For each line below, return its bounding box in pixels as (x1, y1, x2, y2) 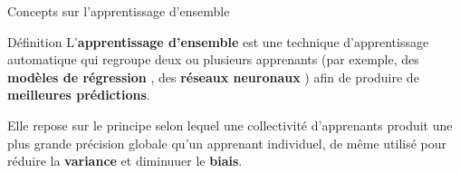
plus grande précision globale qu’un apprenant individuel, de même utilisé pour (7, 133, 447, 152)
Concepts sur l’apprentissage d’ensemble (7, 2, 230, 20)
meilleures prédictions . (7, 85, 150, 104)
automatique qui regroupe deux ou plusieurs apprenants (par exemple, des (7, 50, 419, 69)
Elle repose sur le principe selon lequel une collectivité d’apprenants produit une (7, 115, 453, 134)
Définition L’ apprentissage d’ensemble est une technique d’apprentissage (7, 32, 429, 51)
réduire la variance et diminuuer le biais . (7, 151, 243, 170)
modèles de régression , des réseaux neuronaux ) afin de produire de (7, 67, 419, 86)
